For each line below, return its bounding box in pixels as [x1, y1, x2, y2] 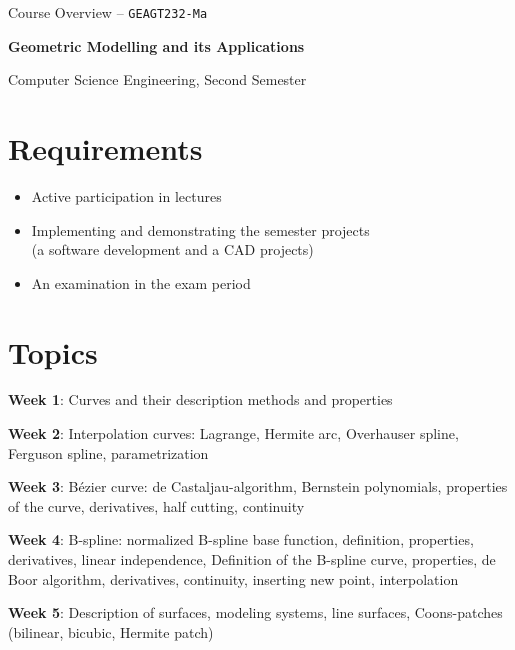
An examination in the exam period [31, 272, 251, 293]
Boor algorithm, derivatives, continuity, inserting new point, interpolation [8, 568, 459, 589]
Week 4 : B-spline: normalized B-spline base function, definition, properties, [8, 529, 474, 550]
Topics [8, 331, 98, 372]
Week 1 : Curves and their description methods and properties [8, 389, 393, 410]
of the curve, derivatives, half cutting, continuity [8, 495, 305, 516]
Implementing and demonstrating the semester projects [31, 219, 370, 240]
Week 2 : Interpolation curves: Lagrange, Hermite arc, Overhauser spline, [8, 423, 459, 444]
